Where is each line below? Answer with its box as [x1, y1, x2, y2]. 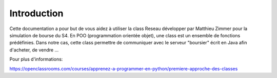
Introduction [9, 8, 64, 19]
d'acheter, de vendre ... [9, 46, 59, 53]
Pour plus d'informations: [9, 56, 63, 62]
